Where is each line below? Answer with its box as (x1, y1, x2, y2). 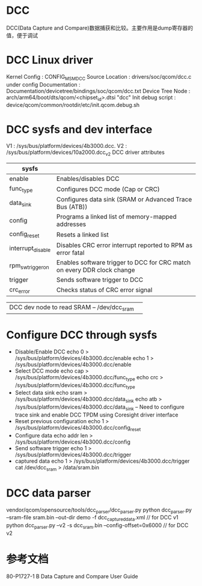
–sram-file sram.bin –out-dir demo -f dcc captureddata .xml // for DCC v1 (6, 514, 179, 523)
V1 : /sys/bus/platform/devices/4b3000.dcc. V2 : (6, 142, 127, 150)
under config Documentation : (6, 81, 81, 88)
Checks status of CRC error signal (56, 286, 153, 295)
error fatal (56, 248, 85, 257)
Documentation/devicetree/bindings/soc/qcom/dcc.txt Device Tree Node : (6, 87, 191, 94)
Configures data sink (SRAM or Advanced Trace (56, 195, 192, 204)
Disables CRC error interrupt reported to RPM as (56, 241, 193, 249)
